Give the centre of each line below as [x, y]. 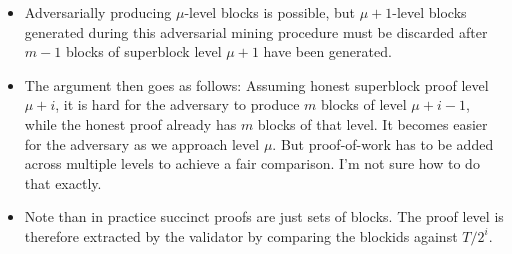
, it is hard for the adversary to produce [177, 104]
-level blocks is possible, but [270, 12]
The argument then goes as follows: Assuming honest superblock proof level [256, 84]
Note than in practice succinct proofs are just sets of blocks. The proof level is [264, 216]
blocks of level [364, 104]
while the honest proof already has [130, 123]
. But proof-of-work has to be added [383, 143]
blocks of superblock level [143, 51]
